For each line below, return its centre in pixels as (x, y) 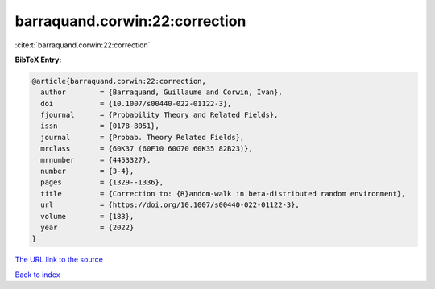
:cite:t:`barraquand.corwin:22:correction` (83, 45)
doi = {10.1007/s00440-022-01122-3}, (136, 103)
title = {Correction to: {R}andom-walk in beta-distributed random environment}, (223, 194)
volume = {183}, (87, 216)
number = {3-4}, (87, 171)
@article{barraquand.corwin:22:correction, (119, 81)
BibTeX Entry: (38, 60)
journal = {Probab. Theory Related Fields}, (143, 137)
